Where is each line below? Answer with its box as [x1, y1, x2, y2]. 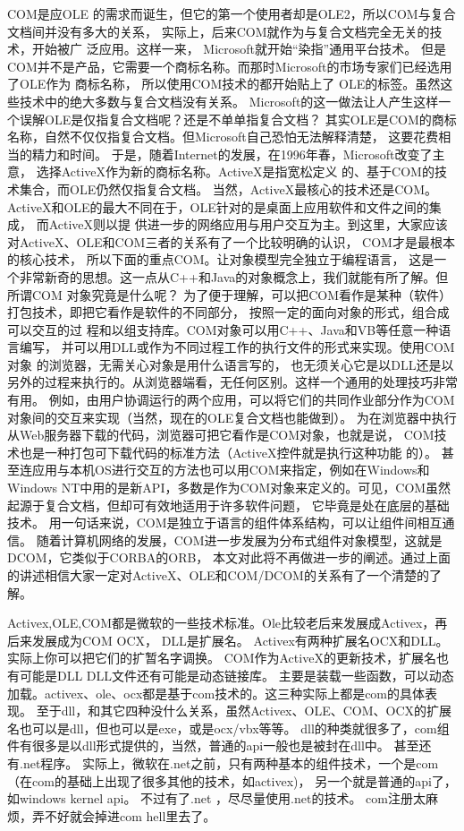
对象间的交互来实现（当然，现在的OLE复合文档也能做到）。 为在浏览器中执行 [7, 407, 457, 426]
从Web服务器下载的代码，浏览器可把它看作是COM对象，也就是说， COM [7, 425, 434, 444]
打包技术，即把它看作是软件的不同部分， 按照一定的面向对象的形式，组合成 [7, 303, 450, 321]
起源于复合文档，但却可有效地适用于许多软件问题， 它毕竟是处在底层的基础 [7, 495, 450, 514]
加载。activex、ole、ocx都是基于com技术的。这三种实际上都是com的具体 [7, 683, 426, 702]
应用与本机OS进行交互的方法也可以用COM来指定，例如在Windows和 [31, 460, 430, 479]
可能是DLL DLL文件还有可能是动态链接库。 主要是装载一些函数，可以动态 [19, 665, 454, 684]
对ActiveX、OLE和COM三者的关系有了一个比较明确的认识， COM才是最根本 [7, 232, 455, 251]
